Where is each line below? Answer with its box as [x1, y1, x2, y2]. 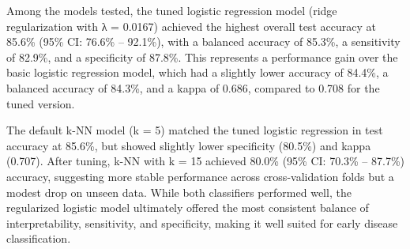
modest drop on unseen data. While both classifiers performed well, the [6, 183, 352, 200]
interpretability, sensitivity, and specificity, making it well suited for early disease [6, 214, 398, 231]
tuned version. [6, 95, 75, 111]
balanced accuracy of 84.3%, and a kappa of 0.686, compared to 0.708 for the [6, 79, 380, 96]
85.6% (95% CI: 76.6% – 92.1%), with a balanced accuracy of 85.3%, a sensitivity [6, 33, 401, 50]
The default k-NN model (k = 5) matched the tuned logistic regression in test [6, 122, 383, 138]
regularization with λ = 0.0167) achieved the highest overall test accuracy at [6, 17, 376, 34]
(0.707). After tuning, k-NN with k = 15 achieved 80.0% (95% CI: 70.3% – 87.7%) [6, 153, 405, 169]
